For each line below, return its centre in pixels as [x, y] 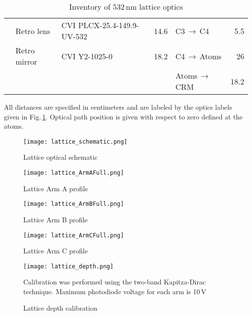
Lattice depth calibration [60, 308]
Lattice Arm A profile [56, 188]
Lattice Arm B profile [55, 219]
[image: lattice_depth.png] [69, 266]
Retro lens [33, 31]
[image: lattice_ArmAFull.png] [74, 173]
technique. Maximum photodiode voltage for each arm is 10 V [115, 291]
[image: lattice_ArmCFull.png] [74, 235]
